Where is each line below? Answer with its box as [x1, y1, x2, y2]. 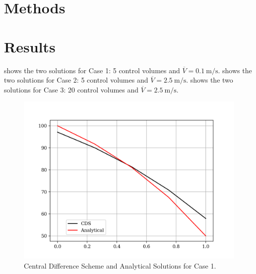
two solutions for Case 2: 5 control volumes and [4, 75, 148, 85]
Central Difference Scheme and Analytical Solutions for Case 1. [24, 260, 216, 271]
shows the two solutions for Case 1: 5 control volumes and [4, 65, 180, 75]
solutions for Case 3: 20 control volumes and [4, 84, 139, 94]
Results [4, 36, 56, 56]
